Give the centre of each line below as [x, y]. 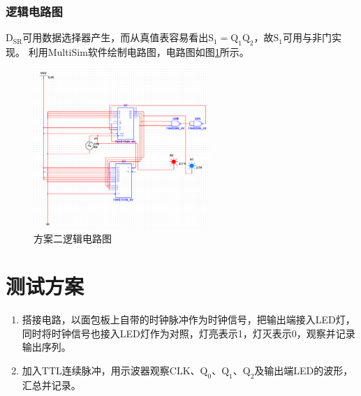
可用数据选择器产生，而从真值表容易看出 [116, 37]
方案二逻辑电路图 [73, 238]
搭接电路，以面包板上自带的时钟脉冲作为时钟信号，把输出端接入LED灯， [189, 320]
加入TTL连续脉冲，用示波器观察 [96, 370]
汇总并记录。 [51, 384]
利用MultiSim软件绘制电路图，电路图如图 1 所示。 [139, 52]
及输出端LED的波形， [304, 370]
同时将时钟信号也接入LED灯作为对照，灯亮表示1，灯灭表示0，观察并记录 [189, 333]
